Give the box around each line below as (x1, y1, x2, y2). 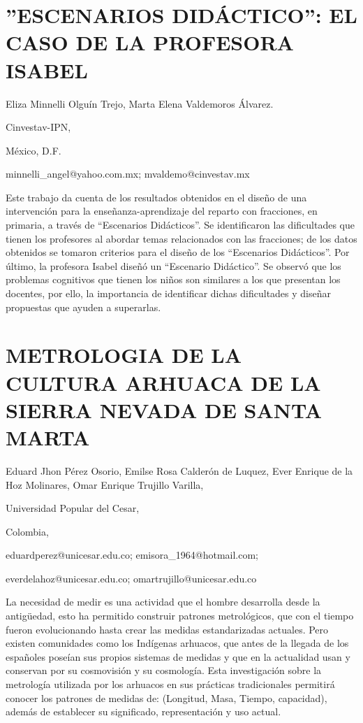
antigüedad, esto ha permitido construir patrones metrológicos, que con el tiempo (6, 608, 354, 623)
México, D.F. (6, 143, 61, 157)
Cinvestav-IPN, (6, 120, 71, 134)
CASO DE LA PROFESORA (6, 28, 294, 57)
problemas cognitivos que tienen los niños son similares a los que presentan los (6, 272, 341, 287)
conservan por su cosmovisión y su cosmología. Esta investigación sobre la (6, 663, 322, 678)
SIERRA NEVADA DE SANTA (6, 395, 323, 424)
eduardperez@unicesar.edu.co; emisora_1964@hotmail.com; (6, 547, 258, 562)
